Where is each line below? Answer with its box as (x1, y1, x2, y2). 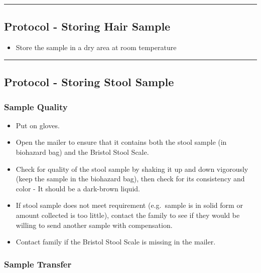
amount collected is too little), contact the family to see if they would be (16, 209, 240, 220)
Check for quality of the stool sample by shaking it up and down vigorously (16, 163, 248, 174)
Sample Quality (4, 100, 68, 113)
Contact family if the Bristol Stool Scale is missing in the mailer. (16, 236, 216, 247)
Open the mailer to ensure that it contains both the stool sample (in (16, 137, 227, 147)
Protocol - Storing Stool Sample (4, 74, 174, 90)
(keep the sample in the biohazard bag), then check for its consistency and (16, 173, 245, 184)
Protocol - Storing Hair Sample (4, 19, 171, 34)
